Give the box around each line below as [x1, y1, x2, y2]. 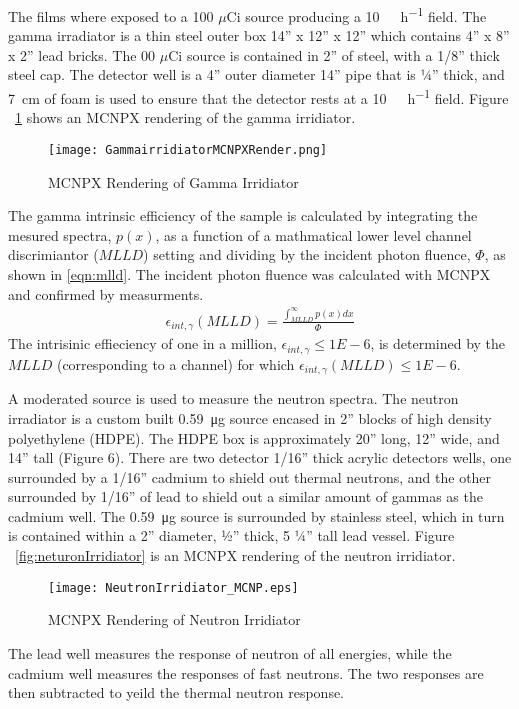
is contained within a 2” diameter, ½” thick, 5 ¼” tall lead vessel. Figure [8, 525, 455, 546]
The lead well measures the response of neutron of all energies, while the [8, 642, 452, 663]
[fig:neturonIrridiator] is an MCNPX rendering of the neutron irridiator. [15, 545, 456, 566]
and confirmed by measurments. [8, 283, 204, 304]
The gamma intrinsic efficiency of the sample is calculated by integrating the [8, 205, 478, 226]
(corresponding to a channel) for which [56, 353, 295, 374]
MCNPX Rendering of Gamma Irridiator [48, 171, 299, 192]
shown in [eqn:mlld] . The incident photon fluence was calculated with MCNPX [8, 263, 491, 284]
